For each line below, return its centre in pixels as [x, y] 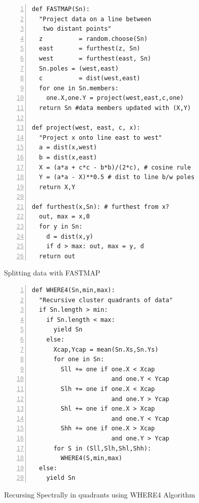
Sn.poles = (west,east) [79, 68]
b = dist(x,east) [68, 157]
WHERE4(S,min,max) [91, 458]
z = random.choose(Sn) [93, 39]
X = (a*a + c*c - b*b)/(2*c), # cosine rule [115, 167]
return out [57, 256]
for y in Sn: [61, 227]
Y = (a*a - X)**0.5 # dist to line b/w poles [117, 177]
